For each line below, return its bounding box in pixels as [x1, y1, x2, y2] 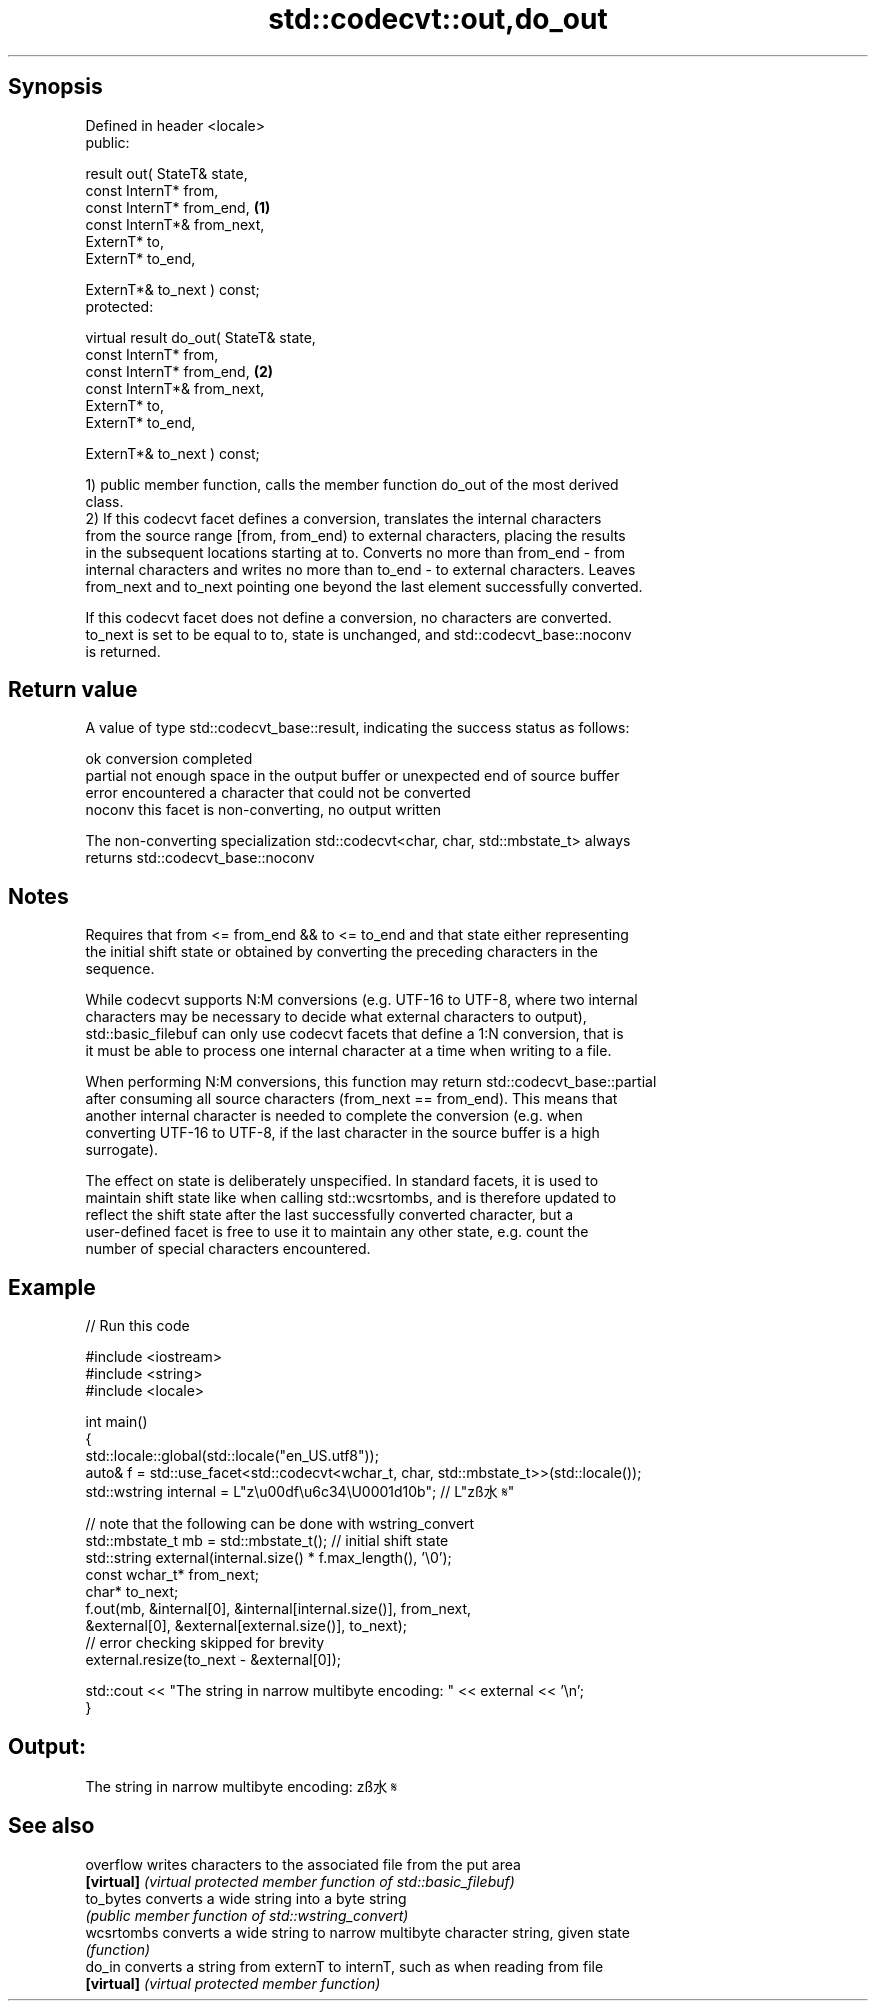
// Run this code [85, 1317, 190, 1335]
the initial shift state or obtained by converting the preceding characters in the [85, 943, 599, 961]
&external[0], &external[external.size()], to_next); [85, 1617, 407, 1635]
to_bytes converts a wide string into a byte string [85, 1889, 407, 1907]
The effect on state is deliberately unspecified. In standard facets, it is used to [85, 1172, 599, 1190]
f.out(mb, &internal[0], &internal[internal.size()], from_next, [85, 1600, 472, 1618]
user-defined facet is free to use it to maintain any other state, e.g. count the [85, 1223, 589, 1241]
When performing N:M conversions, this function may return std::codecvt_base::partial [85, 1073, 657, 1091]
